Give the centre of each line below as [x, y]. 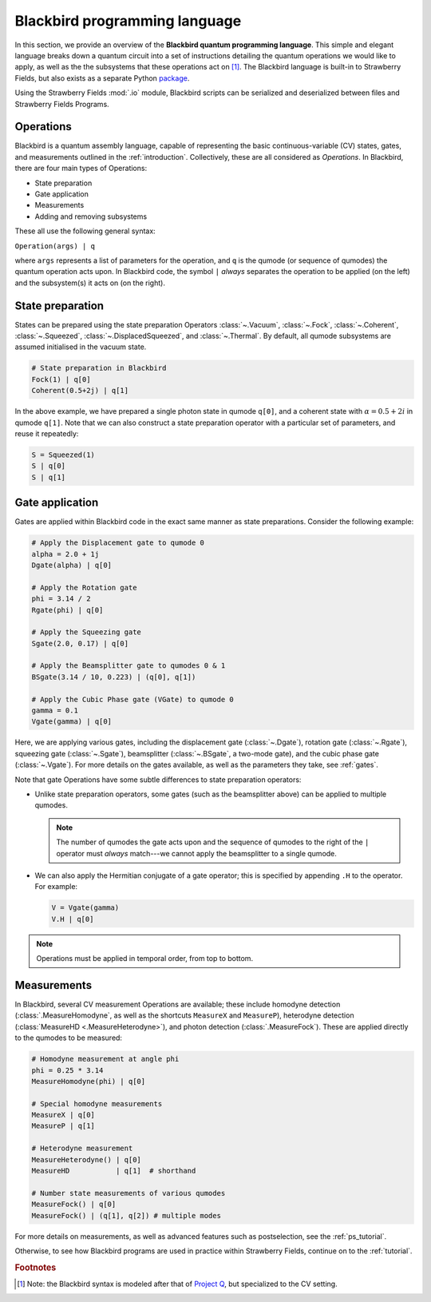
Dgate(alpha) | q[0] [71, 565]
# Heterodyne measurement [82, 1149]
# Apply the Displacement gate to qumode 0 [118, 543]
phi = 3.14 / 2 [61, 599]
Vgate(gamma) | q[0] [71, 722]
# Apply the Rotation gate [84, 587]
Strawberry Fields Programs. [62, 104]
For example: [56, 887]
